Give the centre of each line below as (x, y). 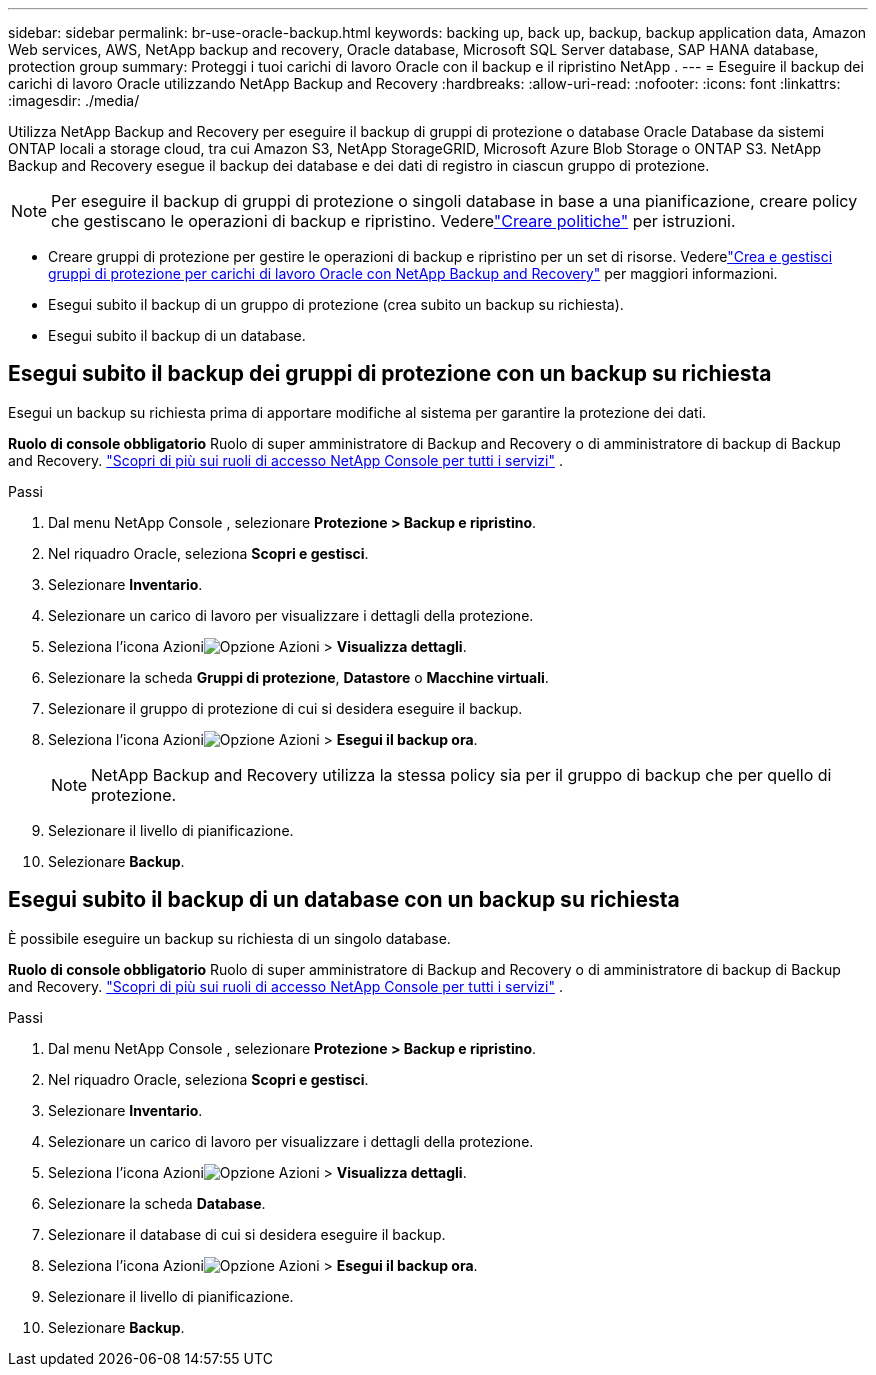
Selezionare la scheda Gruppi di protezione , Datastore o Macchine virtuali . (298, 677)
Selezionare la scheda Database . (157, 1203)
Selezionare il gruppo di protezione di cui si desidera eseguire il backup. (285, 708)
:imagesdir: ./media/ (74, 100)
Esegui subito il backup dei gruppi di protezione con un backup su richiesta (390, 374)
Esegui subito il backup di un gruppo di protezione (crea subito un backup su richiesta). (336, 304)
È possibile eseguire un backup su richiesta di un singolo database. (229, 938)
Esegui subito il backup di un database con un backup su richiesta (344, 900)
